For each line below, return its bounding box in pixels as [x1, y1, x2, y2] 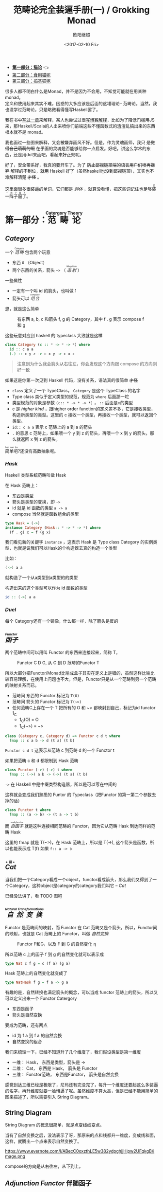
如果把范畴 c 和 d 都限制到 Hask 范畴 [5, 758, 79, 764]
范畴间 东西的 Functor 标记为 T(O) [12, 693, 80, 699]
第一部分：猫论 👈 [12, 64, 49, 70]
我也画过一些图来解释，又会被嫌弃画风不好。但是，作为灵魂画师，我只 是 [5, 139, 151, 145]
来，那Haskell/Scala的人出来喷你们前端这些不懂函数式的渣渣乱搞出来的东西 [5, 123, 156, 129]
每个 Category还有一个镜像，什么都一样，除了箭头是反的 [5, 618, 118, 624]
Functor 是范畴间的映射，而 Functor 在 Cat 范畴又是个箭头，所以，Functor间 [5, 924, 158, 930]
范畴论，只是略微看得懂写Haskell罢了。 [21, 107, 100, 112]
